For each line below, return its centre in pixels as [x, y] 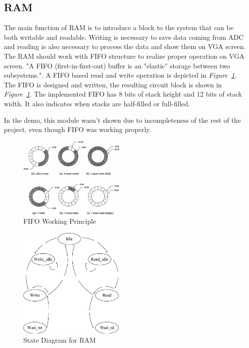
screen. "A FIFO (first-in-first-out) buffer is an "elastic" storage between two [117, 65]
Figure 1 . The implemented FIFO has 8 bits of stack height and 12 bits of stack [123, 94]
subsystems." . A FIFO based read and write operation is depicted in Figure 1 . [120, 75]
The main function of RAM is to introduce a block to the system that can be [119, 27]
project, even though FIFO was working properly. [78, 129]
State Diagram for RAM [60, 340]
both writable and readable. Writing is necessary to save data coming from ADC [124, 37]
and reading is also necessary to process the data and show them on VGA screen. [125, 46]
